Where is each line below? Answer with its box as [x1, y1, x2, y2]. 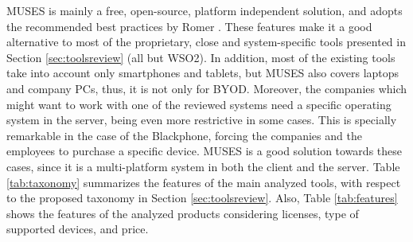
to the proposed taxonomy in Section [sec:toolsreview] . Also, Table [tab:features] [6, 189, 398, 206]
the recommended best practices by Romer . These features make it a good [6, 18, 372, 34]
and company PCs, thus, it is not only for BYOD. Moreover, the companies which [6, 80, 407, 96]
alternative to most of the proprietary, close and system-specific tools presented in [6, 33, 406, 50]
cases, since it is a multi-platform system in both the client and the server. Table [6, 158, 400, 174]
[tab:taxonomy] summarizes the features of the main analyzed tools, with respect [6, 174, 401, 190]
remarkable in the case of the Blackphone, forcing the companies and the [6, 127, 362, 143]
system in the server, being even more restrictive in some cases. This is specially [6, 111, 397, 128]
